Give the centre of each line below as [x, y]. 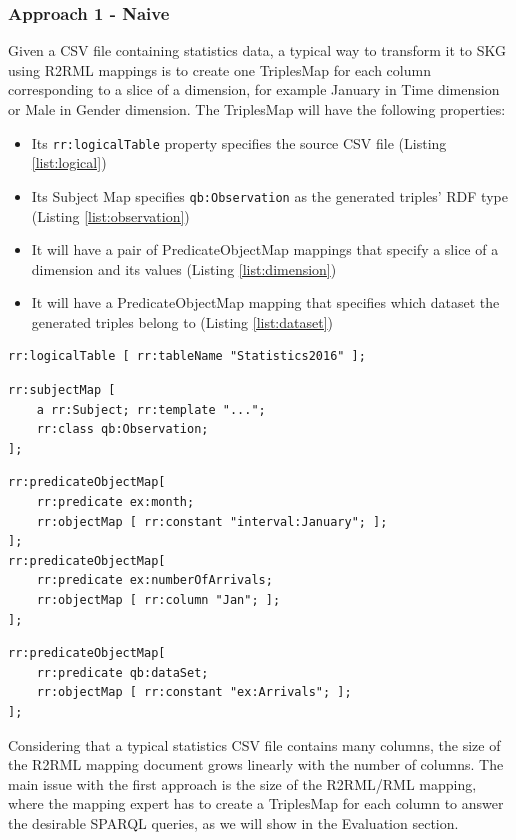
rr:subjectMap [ [62, 390]
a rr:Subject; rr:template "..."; [151, 409]
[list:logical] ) [69, 162]
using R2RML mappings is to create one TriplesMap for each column [219, 69]
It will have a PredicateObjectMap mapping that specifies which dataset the [265, 302]
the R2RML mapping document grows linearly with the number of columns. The [256, 764]
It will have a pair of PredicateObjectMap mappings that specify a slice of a [265, 249]
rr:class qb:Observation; [122, 429]
